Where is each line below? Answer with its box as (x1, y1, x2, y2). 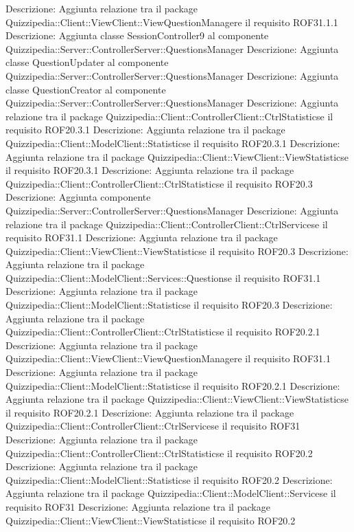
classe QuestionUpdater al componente (5, 55, 169, 69)
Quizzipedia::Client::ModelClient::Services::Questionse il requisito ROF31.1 (5, 270, 321, 285)
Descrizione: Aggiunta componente (5, 190, 151, 204)
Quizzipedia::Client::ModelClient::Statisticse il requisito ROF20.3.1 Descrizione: (5, 135, 340, 150)
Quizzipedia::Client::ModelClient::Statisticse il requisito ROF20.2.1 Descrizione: (5, 378, 340, 392)
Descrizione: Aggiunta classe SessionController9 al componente (5, 28, 269, 43)
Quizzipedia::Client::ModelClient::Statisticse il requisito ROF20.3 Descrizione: (5, 298, 333, 312)
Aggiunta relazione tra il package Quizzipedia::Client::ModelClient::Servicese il (5, 486, 336, 500)
